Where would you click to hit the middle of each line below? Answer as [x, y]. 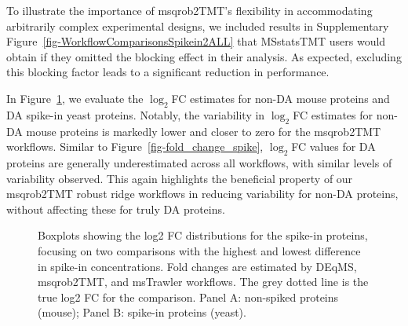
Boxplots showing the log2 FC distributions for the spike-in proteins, [203, 235]
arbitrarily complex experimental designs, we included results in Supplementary [198, 26]
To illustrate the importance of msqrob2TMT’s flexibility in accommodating [189, 10]
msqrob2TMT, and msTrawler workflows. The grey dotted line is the [203, 282]
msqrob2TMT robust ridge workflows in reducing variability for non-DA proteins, [202, 194]
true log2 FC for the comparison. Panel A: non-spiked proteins [188, 297]
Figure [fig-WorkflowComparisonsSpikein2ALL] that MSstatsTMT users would [196, 41]
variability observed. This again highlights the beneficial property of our [180, 178]
